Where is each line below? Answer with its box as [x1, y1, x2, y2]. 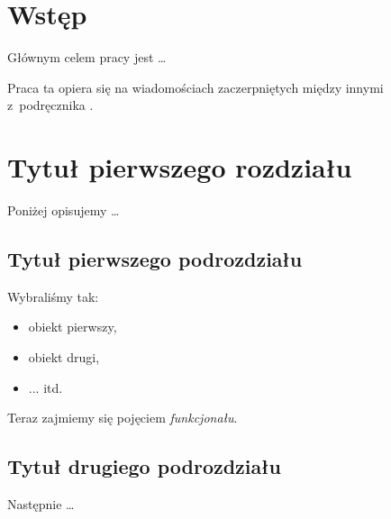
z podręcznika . [7, 96, 94, 114]
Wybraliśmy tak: [7, 287, 99, 305]
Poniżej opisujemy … [7, 201, 120, 220]
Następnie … [7, 495, 75, 513]
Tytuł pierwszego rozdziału [7, 149, 352, 186]
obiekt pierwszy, [28, 317, 117, 336]
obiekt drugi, [28, 348, 100, 367]
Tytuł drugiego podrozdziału [7, 452, 281, 480]
